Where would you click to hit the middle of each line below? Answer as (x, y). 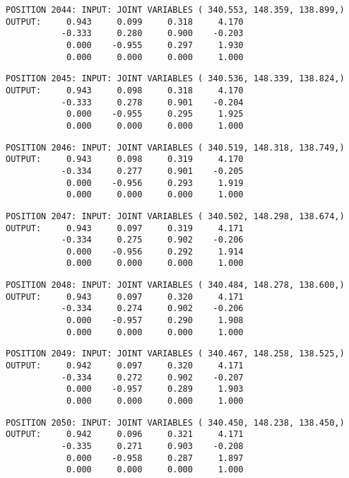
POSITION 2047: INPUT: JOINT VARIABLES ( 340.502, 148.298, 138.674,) (175, 216)
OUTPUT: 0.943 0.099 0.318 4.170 (125, 22)
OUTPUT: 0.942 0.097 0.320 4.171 (125, 366)
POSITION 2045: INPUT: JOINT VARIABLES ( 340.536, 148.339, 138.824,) (175, 79)
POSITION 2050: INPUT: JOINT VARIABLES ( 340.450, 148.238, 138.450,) (175, 422)
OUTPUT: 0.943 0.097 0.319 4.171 (125, 228)
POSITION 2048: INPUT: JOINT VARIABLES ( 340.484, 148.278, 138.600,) (175, 285)
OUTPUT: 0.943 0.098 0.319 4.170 (125, 159)
